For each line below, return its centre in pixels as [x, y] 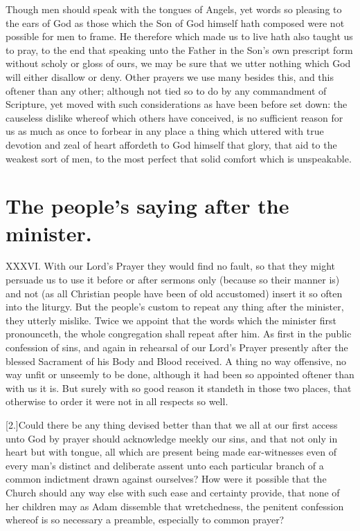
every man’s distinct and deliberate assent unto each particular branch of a [165, 465]
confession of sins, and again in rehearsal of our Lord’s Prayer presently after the [177, 347]
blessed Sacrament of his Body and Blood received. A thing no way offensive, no [176, 361]
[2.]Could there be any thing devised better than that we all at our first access [172, 424]
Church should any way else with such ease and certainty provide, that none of [173, 492]
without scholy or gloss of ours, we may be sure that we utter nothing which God [178, 63]
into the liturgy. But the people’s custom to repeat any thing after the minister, [175, 307]
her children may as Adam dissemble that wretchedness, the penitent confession [175, 506]
